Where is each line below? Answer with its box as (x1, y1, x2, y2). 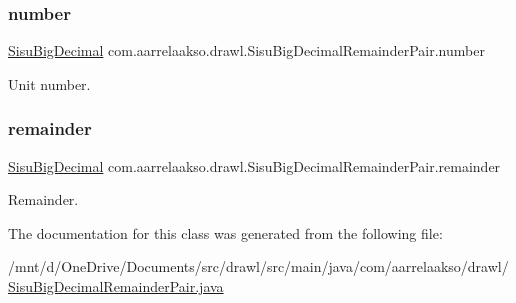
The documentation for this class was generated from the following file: (8, 222, 443, 243)
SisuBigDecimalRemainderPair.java (8, 276, 224, 296)
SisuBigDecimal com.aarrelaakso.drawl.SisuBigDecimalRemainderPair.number (8, 40, 485, 61)
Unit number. (8, 73, 91, 94)
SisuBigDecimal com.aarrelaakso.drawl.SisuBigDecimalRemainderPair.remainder (8, 155, 501, 176)
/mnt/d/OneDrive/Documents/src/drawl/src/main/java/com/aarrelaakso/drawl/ (8, 256, 509, 277)
